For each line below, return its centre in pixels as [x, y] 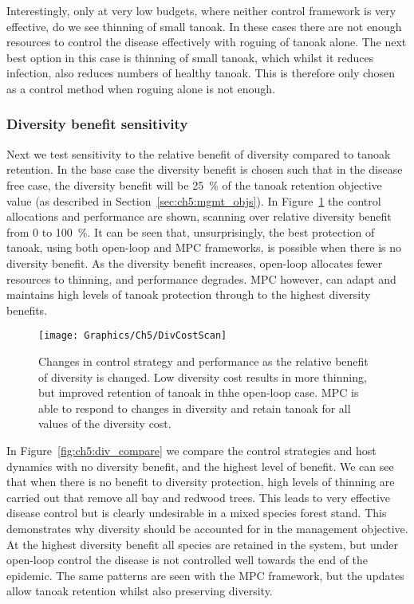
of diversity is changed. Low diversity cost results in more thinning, [203, 377]
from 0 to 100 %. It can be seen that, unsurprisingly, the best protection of [191, 231]
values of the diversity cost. [105, 424]
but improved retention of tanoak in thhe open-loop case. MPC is [199, 392]
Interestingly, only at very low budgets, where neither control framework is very [201, 10]
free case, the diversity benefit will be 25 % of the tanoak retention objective [194, 184]
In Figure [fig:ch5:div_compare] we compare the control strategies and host [191, 450]
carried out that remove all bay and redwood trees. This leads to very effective [199, 497]
